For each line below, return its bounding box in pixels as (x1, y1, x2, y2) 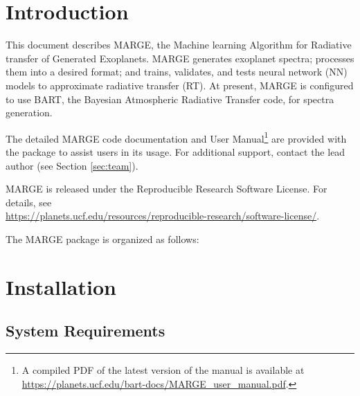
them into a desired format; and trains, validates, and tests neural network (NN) (6, 64, 348, 79)
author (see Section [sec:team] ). (6, 158, 138, 172)
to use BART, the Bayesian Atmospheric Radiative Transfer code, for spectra (6, 91, 334, 106)
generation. (6, 105, 53, 120)
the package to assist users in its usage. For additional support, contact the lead (6, 144, 345, 159)
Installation (6, 272, 116, 300)
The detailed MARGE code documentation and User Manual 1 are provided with (6, 129, 347, 145)
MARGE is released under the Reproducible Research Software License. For (6, 181, 327, 196)
